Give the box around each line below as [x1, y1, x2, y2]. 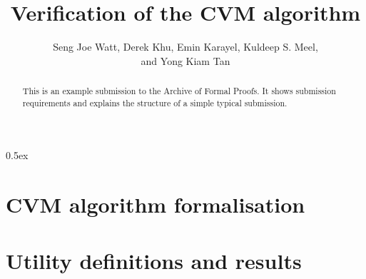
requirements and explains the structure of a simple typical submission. [22, 96, 288, 108]
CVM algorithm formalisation [6, 190, 305, 219]
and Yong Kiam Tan [141, 53, 230, 68]
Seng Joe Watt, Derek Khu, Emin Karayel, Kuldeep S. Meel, [53, 39, 318, 54]
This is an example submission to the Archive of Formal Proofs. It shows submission [22, 85, 336, 97]
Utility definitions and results [6, 245, 302, 275]
